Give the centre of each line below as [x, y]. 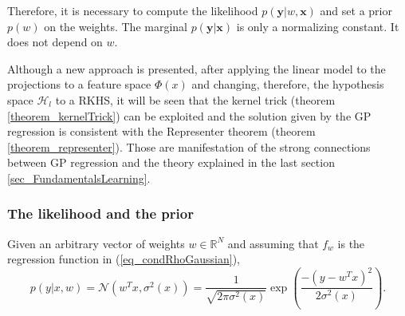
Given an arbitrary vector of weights [96, 243]
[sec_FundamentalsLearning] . [79, 178]
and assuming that [273, 243]
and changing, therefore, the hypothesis [288, 84]
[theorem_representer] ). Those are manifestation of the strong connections [189, 146]
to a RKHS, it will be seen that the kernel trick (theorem [195, 99]
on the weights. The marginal [116, 26]
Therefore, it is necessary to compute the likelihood [133, 10]
